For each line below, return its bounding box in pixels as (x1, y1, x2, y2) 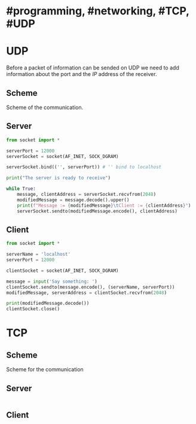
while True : (6, 186, 36, 192)
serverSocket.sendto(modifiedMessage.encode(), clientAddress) (17, 208, 178, 214)
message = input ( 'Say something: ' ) (6, 278, 97, 284)
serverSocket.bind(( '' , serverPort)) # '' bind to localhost (6, 164, 162, 170)
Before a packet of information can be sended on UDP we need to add (6, 64, 179, 71)
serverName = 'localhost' (6, 252, 71, 258)
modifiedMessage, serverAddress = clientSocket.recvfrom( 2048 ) (6, 289, 167, 296)
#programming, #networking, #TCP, (6, 4, 189, 18)
